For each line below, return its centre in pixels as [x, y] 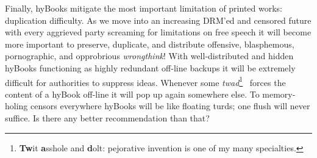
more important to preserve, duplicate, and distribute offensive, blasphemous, [150, 44]
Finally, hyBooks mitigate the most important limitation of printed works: [144, 8]
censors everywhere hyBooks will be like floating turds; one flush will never [170, 106]
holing [16, 106]
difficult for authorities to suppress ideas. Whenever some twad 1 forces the [145, 81]
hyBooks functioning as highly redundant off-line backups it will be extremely [150, 67]
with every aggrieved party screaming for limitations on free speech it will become [158, 32]
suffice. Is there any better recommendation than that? [107, 118]
